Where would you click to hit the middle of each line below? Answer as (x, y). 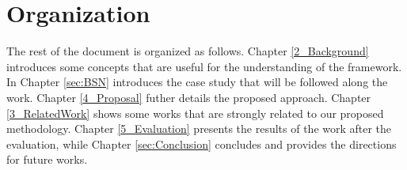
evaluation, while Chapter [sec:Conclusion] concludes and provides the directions (202, 144)
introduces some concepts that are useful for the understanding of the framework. (204, 66)
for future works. (47, 159)
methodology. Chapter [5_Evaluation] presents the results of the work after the (199, 128)
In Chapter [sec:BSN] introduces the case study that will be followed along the (197, 82)
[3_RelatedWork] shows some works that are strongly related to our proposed (195, 113)
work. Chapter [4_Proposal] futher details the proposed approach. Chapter (189, 97)
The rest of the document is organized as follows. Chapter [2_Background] (188, 51)
